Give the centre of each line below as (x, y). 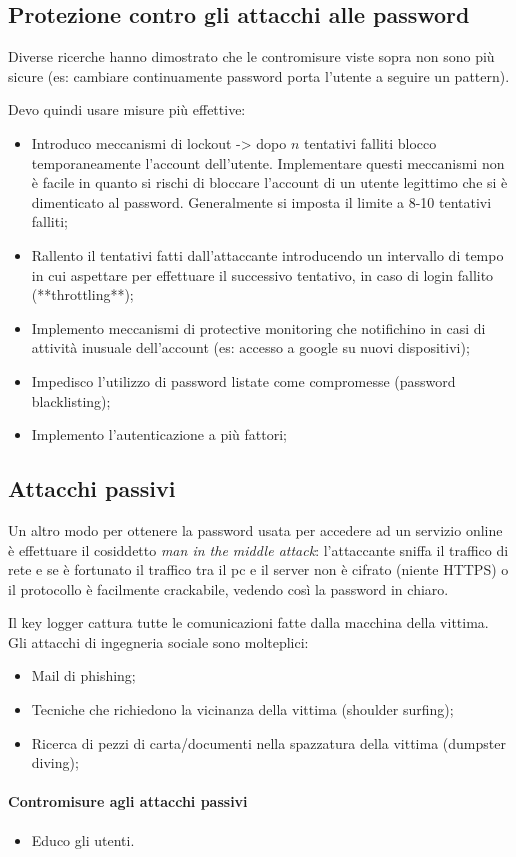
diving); (55, 762)
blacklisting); (71, 400)
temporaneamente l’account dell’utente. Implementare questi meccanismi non (268, 162)
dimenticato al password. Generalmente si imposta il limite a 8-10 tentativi (261, 201)
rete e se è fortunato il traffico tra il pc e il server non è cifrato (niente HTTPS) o (258, 569)
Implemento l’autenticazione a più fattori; (159, 434)
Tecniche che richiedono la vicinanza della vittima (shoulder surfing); (242, 709)
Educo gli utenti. (83, 839)
